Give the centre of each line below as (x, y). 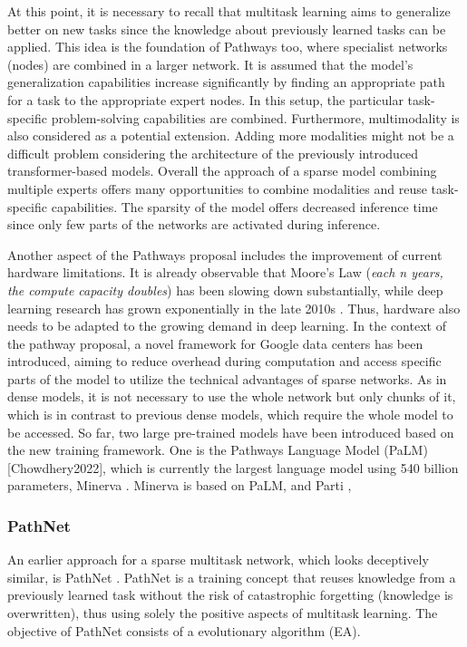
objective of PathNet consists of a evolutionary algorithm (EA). (184, 630)
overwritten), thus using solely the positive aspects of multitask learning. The (223, 613)
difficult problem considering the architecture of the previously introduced (213, 153)
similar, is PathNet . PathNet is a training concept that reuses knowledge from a (232, 577)
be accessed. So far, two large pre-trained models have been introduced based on (231, 432)
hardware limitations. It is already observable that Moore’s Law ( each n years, (225, 272)
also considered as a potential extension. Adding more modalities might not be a (231, 135)
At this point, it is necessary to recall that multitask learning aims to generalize (229, 11)
